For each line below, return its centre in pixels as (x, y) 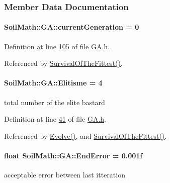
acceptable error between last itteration (65, 175)
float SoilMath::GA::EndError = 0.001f (73, 155)
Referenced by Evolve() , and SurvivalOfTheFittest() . (86, 135)
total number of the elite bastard (55, 102)
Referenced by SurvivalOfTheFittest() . (63, 63)
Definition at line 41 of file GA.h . (55, 119)
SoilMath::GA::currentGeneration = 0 (72, 27)
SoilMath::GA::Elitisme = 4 (53, 83)
